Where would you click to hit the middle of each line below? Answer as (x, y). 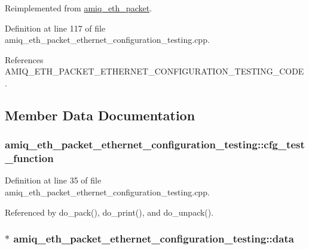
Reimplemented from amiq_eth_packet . (79, 8)
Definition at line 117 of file (55, 28)
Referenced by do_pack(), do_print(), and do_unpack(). (109, 212)
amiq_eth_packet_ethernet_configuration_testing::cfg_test (155, 144)
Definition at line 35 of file (53, 180)
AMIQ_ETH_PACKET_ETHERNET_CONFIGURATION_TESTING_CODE (154, 71)
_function (29, 158)
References (24, 59)
